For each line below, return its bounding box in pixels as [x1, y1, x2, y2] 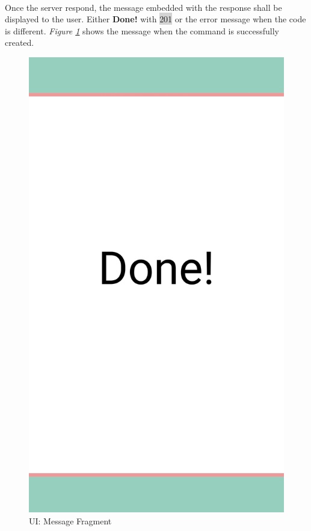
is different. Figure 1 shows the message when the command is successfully [5, 24, 279, 37]
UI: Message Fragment [29, 514, 112, 527]
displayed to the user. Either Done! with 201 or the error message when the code [5, 13, 306, 25]
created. [5, 36, 34, 49]
